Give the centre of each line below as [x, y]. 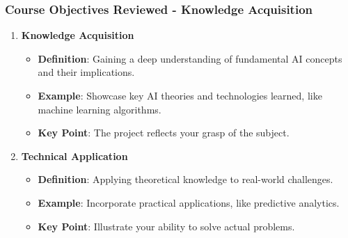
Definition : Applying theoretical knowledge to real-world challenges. [185, 179]
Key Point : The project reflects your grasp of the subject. [164, 133]
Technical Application [74, 156]
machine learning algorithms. [100, 109]
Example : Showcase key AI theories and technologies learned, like [180, 95]
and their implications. [86, 72]
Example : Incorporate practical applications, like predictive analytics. [189, 202]
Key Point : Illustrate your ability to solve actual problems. [166, 226]
